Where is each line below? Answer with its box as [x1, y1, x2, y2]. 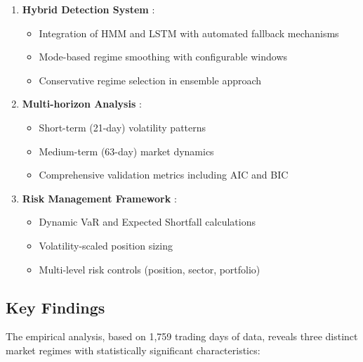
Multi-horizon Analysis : [22, 96, 142, 111]
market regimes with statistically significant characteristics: [6, 342, 260, 357]
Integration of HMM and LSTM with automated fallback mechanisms [39, 25, 339, 40]
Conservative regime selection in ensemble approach [39, 72, 262, 87]
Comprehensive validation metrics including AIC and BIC [39, 167, 289, 182]
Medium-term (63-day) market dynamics [39, 143, 214, 158]
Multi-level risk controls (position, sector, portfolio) [39, 261, 260, 276]
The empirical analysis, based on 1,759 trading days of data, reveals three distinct [6, 329, 358, 344]
